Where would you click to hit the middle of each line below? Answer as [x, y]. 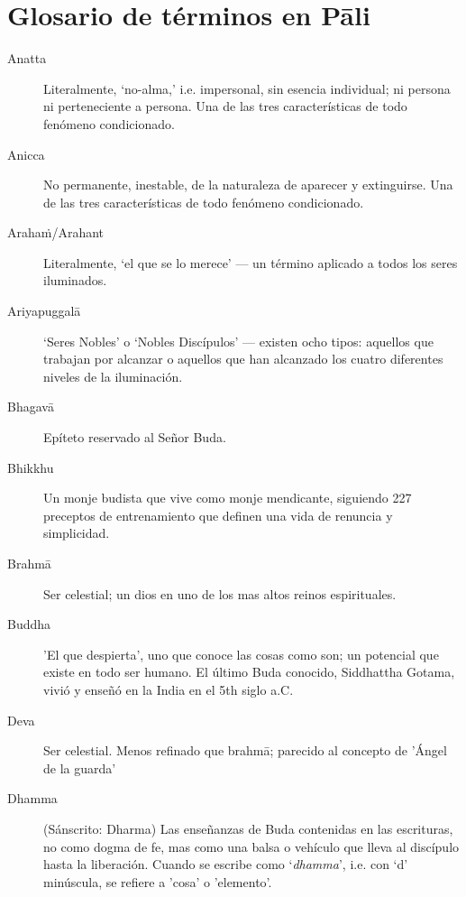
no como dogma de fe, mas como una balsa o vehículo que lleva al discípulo [251, 846]
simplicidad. [77, 533]
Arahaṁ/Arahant [56, 232]
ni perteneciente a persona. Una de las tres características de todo [225, 106]
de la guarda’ [80, 768]
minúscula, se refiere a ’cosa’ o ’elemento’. [158, 881]
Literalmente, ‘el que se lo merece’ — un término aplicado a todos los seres [251, 262]
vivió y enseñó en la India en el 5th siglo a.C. [169, 689]
